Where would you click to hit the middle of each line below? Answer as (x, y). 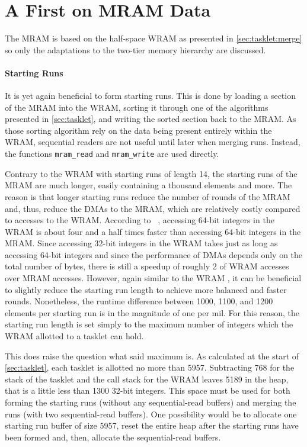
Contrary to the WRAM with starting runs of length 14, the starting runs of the (151, 173)
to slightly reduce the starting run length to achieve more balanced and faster (146, 289)
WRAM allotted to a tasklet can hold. (74, 336)
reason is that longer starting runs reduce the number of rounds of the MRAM (148, 196)
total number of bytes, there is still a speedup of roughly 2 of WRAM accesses (147, 266)
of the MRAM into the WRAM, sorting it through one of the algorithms (137, 107)
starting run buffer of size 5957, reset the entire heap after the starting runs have (152, 425)
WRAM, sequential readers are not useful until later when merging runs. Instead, (153, 142)
